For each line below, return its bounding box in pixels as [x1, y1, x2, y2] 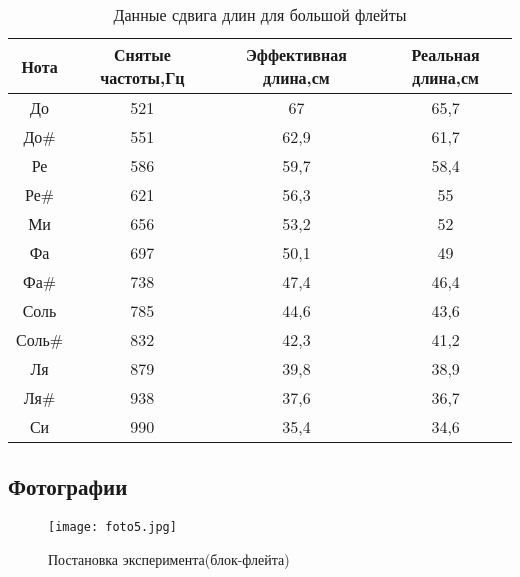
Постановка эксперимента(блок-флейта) [48, 548, 290, 569]
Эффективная [245, 43, 347, 66]
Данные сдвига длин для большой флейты [113, 3, 407, 26]
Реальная [411, 43, 480, 66]
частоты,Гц [100, 66, 185, 89]
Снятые [113, 43, 171, 66]
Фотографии [8, 471, 128, 502]
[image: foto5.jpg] [48, 520, 177, 535]
